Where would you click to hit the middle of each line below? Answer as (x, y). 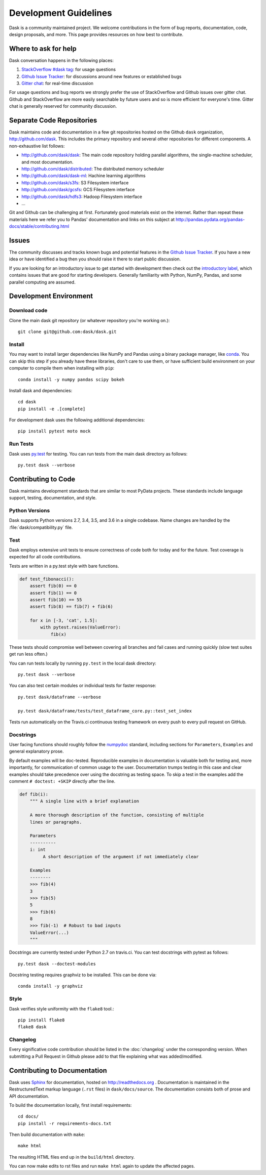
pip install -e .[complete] (52, 409)
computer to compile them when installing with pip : (62, 368)
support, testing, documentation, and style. (53, 498)
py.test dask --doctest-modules (57, 964)
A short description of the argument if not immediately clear (121, 857)
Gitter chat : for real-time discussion (57, 84)
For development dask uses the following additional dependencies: (77, 420)
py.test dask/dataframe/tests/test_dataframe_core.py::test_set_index (105, 711)
